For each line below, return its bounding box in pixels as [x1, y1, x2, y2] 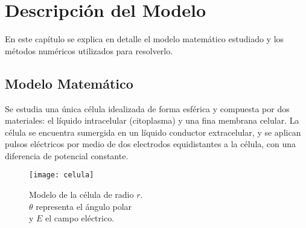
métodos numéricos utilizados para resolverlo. [5, 44, 173, 57]
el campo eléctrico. [45, 212, 115, 224]
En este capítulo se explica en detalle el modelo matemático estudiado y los [5, 33, 284, 45]
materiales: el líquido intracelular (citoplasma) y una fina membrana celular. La [5, 114, 299, 127]
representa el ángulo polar [36, 200, 132, 212]
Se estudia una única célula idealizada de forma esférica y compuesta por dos [5, 102, 290, 115]
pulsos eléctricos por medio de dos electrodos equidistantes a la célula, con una [5, 138, 296, 150]
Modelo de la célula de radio [29, 188, 134, 201]
